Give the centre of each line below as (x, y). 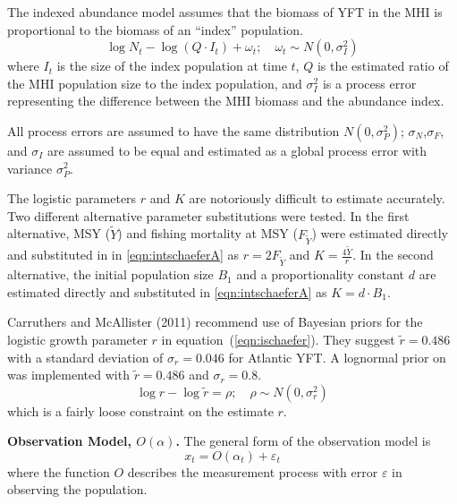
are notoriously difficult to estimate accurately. (317, 198)
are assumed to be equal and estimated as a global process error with (237, 150)
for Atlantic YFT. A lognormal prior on (337, 357)
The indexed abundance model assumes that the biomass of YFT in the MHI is (225, 12)
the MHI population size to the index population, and (155, 83)
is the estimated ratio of (383, 66)
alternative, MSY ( (59, 233)
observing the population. (77, 489)
